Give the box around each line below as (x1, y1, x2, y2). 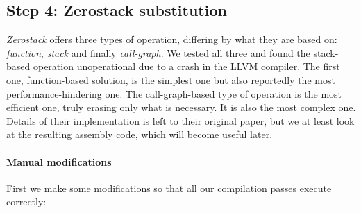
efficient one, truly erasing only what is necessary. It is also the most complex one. (6, 100, 356, 114)
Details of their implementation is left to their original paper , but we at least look (6, 113, 355, 128)
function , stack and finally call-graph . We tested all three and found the (6, 45, 310, 60)
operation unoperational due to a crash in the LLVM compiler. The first (33, 59, 340, 74)
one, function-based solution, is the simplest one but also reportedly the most (6, 72, 335, 87)
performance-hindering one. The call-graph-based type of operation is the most (6, 86, 342, 101)
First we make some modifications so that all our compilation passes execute (6, 180, 332, 195)
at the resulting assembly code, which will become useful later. (6, 127, 273, 142)
